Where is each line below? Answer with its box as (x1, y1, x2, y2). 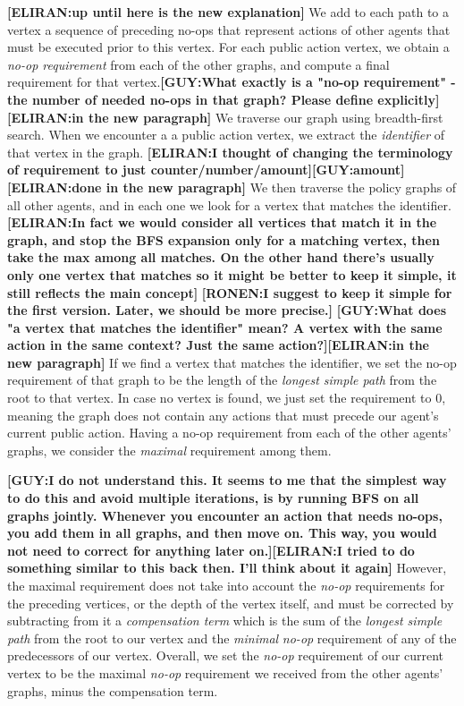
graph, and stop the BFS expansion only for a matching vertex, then (7, 230, 440, 249)
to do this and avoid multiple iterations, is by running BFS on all (7, 489, 419, 507)
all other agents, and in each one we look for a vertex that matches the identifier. (7, 195, 451, 214)
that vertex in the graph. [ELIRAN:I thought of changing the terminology (7, 142, 453, 161)
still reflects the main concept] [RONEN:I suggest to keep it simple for (7, 283, 452, 302)
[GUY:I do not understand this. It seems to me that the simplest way (7, 471, 447, 489)
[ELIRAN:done (7, 177, 102, 196)
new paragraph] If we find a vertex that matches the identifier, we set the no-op (7, 353, 457, 371)
